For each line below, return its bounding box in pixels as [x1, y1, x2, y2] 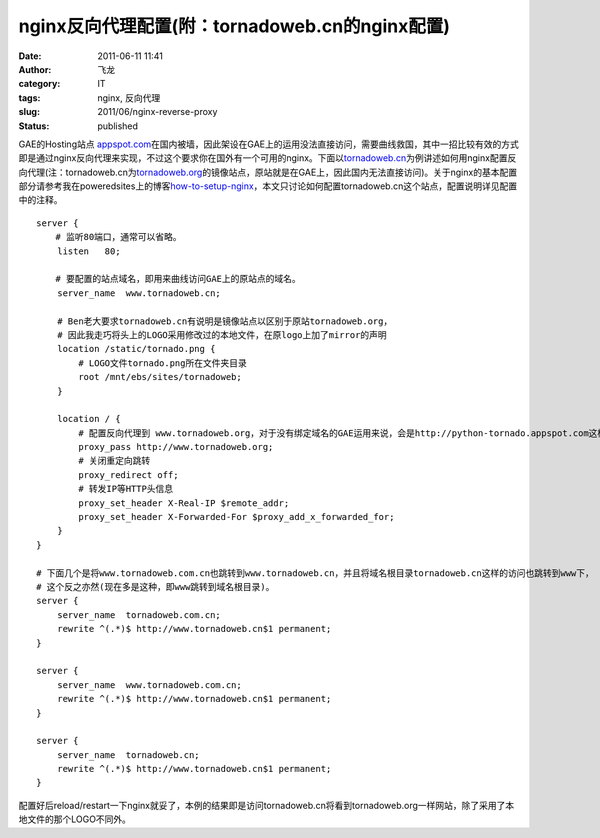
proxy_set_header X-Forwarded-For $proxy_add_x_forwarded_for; [78, 511, 395, 523]
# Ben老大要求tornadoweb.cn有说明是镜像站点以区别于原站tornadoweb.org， [56, 315, 393, 327]
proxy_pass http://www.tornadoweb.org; [78, 441, 274, 453]
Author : [18, 63, 52, 75]
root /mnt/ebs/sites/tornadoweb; [78, 371, 242, 383]
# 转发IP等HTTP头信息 [78, 483, 174, 495]
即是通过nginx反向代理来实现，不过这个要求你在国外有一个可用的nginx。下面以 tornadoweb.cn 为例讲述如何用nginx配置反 [18, 152, 517, 164]
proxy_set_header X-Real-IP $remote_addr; [78, 497, 290, 509]
